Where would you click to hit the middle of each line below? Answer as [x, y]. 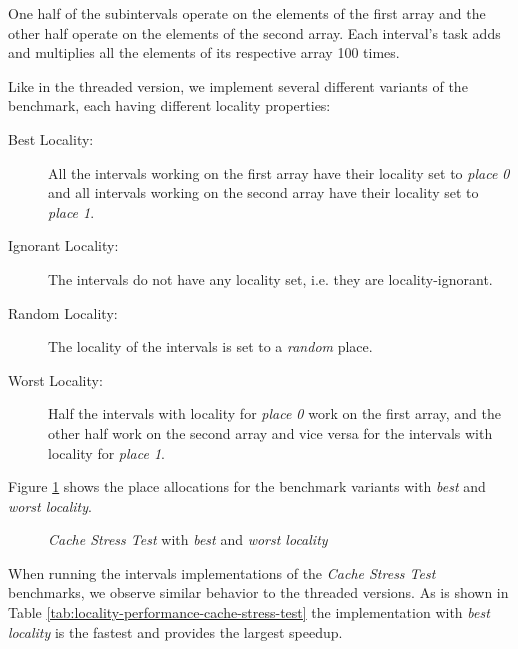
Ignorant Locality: [63, 245]
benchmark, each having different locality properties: [169, 105]
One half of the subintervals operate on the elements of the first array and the [247, 13]
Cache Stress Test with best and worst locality [188, 539]
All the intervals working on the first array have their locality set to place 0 [279, 172]
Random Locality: [63, 312]
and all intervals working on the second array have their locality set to [263, 192]
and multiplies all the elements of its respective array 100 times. [204, 52]
